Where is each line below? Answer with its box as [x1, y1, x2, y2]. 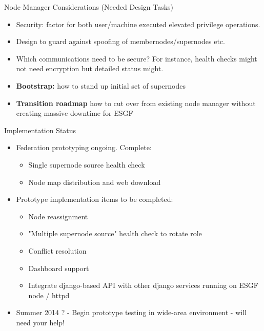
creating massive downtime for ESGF [16, 108, 133, 118]
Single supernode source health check [28, 159, 145, 170]
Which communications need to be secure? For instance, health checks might [16, 53, 257, 64]
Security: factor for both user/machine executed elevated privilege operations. [16, 18, 260, 29]
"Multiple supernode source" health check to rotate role [28, 228, 202, 239]
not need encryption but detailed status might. [16, 63, 164, 74]
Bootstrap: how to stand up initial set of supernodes [16, 80, 186, 91]
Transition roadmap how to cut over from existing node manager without [16, 97, 256, 108]
